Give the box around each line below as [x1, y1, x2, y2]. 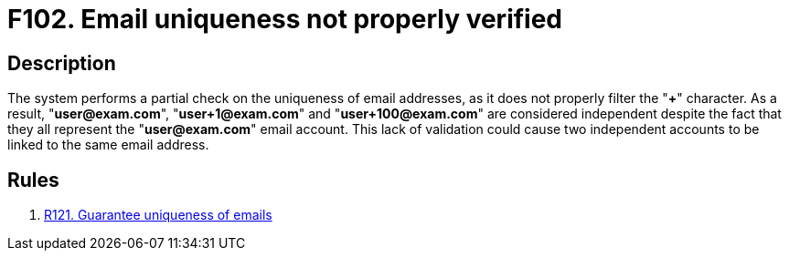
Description [7, 51, 116, 75]
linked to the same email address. [7, 137, 209, 153]
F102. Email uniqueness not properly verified [7, 4, 563, 35]
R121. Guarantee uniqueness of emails [44, 207, 272, 223]
